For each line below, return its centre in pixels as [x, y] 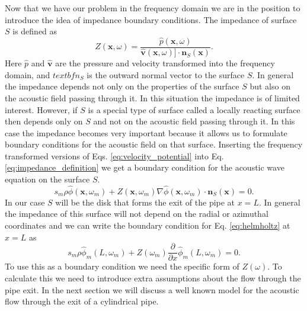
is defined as [35, 31]
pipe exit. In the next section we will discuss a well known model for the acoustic [152, 289]
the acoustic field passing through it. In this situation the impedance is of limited [152, 97]
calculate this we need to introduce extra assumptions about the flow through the [153, 278]
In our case [25, 202]
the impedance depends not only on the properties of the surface [122, 86]
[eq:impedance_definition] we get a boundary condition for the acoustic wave [145, 167]
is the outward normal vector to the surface [166, 74]
